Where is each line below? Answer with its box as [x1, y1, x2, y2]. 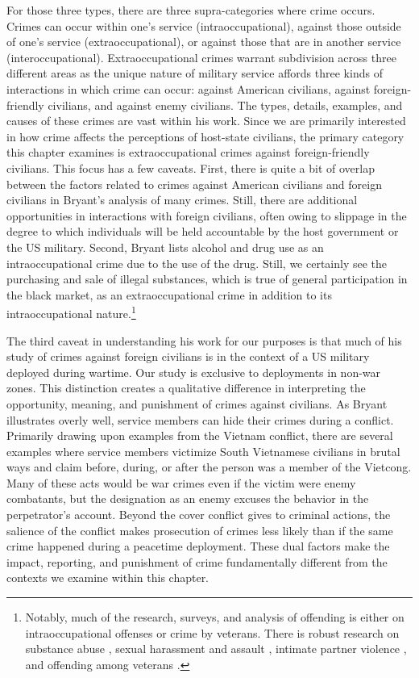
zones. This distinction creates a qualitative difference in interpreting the [6, 379, 366, 396]
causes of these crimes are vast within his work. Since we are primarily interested [6, 112, 406, 129]
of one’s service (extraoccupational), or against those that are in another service [6, 33, 401, 50]
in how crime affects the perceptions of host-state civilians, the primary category [6, 128, 404, 144]
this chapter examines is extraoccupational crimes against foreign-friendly [6, 144, 370, 161]
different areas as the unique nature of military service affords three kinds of [6, 65, 383, 82]
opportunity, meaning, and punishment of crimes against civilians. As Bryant [6, 395, 388, 412]
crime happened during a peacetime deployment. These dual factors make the [6, 538, 390, 555]
